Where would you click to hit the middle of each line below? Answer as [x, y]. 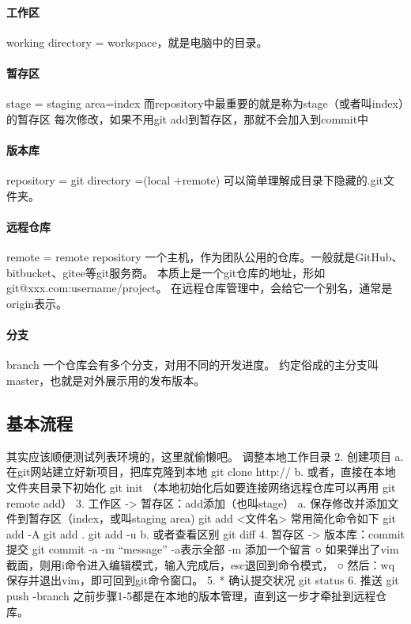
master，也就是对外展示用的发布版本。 [106, 380]
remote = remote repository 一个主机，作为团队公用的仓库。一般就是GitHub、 [205, 257]
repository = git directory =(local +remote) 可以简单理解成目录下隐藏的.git [195, 180]
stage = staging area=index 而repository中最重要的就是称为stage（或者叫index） [205, 103]
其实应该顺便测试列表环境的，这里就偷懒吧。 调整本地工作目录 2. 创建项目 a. [205, 456]
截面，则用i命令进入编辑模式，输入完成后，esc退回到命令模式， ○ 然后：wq [201, 564]
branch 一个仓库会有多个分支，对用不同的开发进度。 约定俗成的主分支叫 [192, 365]
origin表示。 [37, 303]
